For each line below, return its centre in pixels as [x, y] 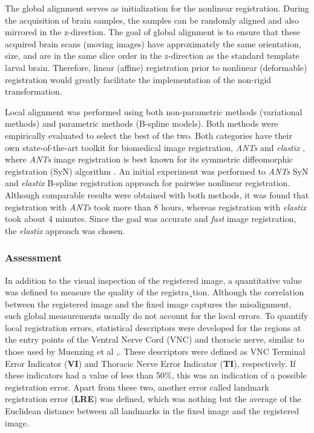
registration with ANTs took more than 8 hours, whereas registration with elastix [156, 206]
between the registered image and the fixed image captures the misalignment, [148, 304]
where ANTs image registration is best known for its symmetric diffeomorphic [149, 159]
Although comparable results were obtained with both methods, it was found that [157, 194]
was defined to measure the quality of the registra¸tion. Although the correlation [155, 292]
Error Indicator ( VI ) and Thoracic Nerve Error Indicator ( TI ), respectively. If [150, 363]
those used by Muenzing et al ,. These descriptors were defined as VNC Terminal [155, 351]
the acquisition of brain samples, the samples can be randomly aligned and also [152, 20]
